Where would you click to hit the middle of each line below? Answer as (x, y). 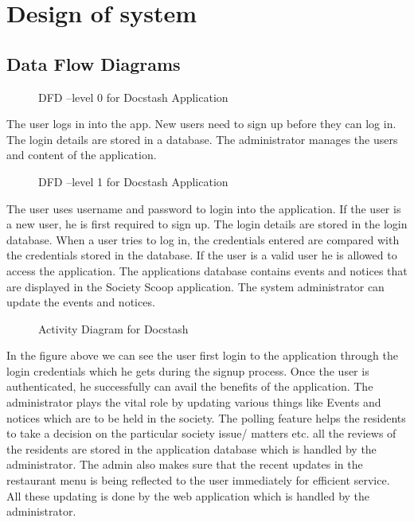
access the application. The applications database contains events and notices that (207, 270)
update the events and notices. (81, 302)
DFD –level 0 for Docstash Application (133, 97)
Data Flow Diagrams (94, 63)
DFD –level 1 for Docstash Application (133, 181)
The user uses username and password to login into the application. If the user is (204, 208)
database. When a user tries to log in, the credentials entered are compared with (203, 239)
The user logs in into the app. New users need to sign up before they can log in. (201, 124)
